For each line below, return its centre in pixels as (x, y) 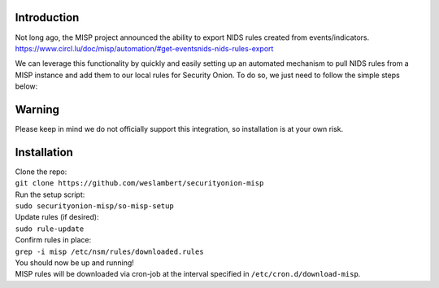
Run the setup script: (50, 194)
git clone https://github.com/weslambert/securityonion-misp (139, 183)
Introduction (47, 17)
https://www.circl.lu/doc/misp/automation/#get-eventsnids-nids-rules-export (144, 48)
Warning (37, 109)
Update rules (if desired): (57, 217)
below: (26, 86)
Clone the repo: (41, 172)
